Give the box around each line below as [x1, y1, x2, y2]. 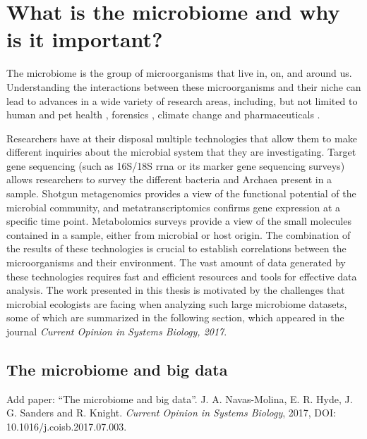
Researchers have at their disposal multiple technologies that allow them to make [6, 130, 357, 145]
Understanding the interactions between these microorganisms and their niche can [6, 79, 361, 94]
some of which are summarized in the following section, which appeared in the [6, 310, 344, 325]
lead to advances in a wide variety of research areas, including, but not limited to [6, 93, 358, 108]
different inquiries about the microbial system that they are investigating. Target [6, 144, 356, 159]
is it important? [6, 25, 163, 54]
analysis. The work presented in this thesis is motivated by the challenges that [6, 283, 345, 297]
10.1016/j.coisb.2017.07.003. [6, 419, 127, 433]
